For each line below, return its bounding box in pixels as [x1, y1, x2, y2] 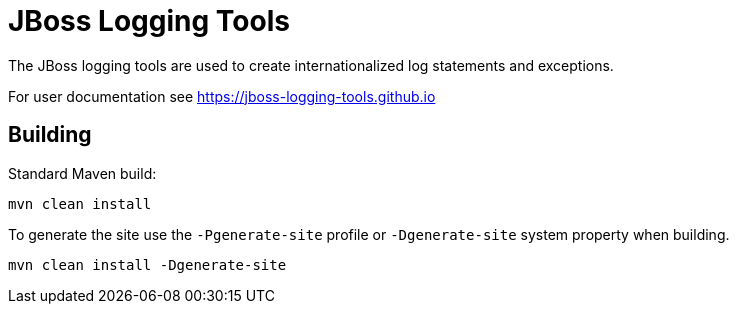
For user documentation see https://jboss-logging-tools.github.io [8, 87, 436, 105]
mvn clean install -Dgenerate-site [8, 256, 287, 273]
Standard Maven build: [8, 164, 157, 182]
